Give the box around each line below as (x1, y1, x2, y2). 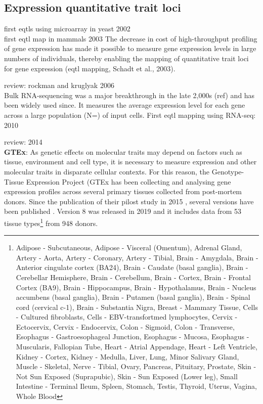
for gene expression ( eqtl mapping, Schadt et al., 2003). (4, 63, 176, 73)
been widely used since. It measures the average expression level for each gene (4, 100, 245, 110)
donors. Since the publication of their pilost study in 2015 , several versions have (4, 196, 254, 206)
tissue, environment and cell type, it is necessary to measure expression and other (4, 156, 257, 167)
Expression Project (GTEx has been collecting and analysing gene (26, 176, 231, 187)
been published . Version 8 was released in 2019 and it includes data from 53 (4, 206, 242, 216)
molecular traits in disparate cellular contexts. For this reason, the (4, 166, 210, 176)
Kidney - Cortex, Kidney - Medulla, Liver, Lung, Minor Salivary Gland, (16, 351, 239, 362)
